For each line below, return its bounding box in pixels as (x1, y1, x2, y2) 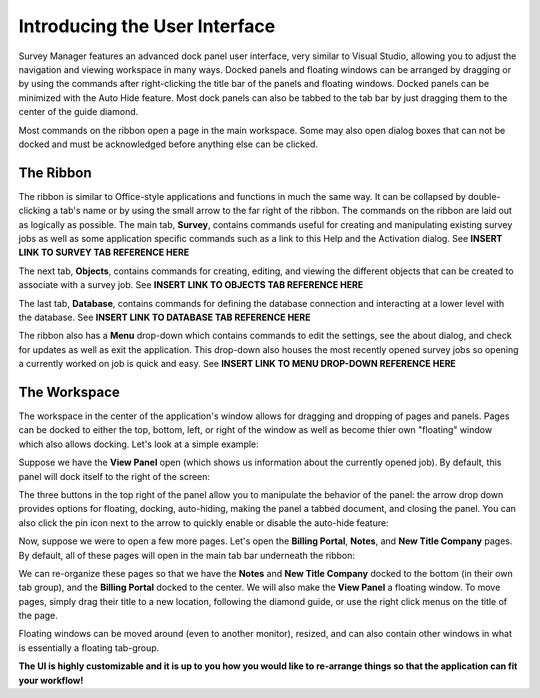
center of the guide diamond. (18, 106, 139, 118)
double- (468, 190, 501, 202)
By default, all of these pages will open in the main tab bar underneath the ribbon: (18, 549, 355, 561)
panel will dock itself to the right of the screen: (18, 470, 210, 482)
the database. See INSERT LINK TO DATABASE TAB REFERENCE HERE (18, 311, 311, 323)
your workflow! (18, 674, 84, 686)
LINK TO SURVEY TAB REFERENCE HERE (18, 246, 190, 259)
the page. (18, 610, 59, 622)
